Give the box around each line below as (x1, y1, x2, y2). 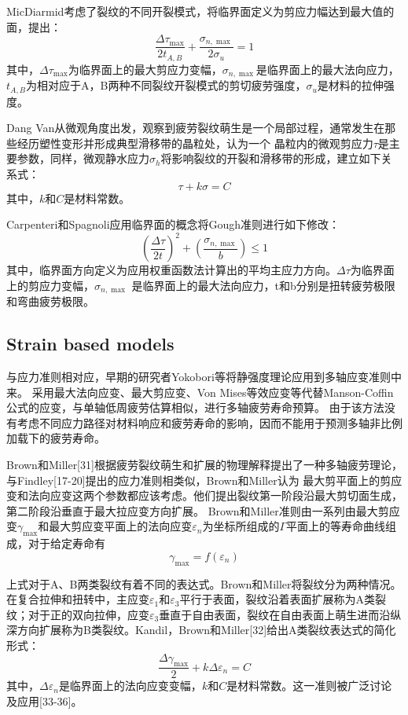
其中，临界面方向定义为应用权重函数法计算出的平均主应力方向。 (6, 262, 336, 278)
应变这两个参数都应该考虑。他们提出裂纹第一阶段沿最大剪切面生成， (50, 487, 402, 504)
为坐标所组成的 (202, 518, 280, 534)
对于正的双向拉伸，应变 (28, 606, 149, 622)
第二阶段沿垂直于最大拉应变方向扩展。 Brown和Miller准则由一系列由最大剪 (6, 502, 389, 519)
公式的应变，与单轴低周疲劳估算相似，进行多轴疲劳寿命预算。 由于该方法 (6, 399, 384, 416)
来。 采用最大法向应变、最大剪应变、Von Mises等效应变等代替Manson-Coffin (6, 383, 394, 400)
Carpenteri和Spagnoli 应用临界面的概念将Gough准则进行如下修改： (6, 216, 340, 233)
